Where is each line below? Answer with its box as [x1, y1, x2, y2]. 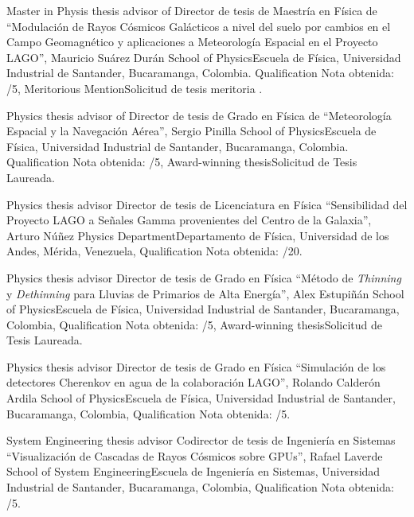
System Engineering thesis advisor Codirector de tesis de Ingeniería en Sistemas [6, 432, 396, 449]
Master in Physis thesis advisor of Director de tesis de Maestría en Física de [6, 2, 377, 18]
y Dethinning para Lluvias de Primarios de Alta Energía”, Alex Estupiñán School [6, 285, 404, 301]
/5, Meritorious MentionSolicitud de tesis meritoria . [6, 80, 263, 96]
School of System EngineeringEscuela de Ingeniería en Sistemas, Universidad [6, 463, 381, 480]
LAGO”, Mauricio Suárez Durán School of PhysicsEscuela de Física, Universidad [6, 49, 401, 65]
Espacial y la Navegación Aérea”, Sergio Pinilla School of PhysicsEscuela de [6, 122, 377, 139]
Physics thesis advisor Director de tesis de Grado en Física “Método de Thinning [6, 269, 401, 286]
